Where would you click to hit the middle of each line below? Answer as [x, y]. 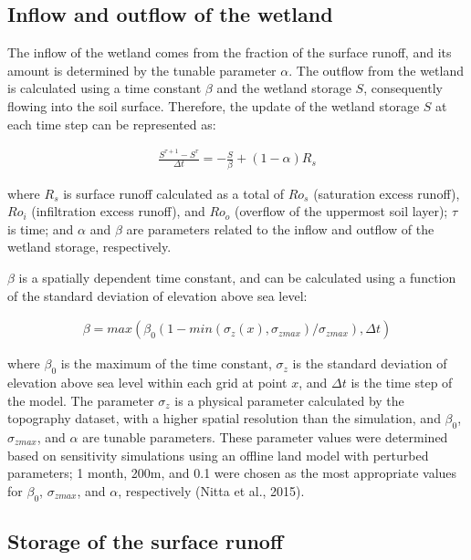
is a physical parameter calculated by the [289, 400]
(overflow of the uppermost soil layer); [341, 211]
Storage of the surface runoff [145, 540]
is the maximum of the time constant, [166, 363]
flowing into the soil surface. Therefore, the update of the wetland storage [214, 105]
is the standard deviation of [370, 363]
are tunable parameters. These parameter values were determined [265, 436]
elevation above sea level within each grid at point [147, 382]
